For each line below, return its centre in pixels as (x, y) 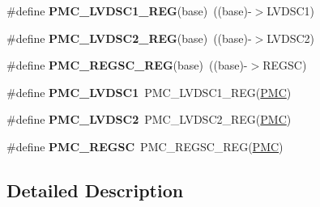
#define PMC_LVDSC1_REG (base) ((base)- (129, 11)
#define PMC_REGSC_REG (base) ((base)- (127, 65)
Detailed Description (95, 190)
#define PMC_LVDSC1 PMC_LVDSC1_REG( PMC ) (149, 92)
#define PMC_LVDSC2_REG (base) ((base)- (129, 38)
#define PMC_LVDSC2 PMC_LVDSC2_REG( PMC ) (149, 119)
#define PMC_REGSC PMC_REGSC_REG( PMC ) (145, 146)
